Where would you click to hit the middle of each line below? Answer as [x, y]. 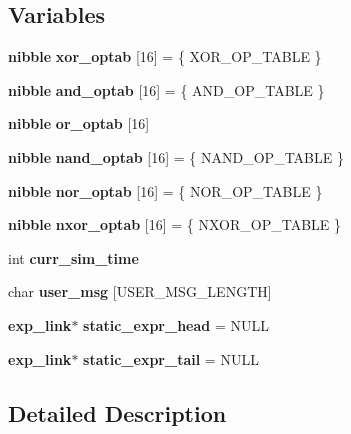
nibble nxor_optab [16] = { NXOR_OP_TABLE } [175, 224]
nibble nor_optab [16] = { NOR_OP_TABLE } [165, 190]
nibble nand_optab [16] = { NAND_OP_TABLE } [176, 156]
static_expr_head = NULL [176, 324]
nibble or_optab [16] [79, 123]
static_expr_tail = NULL [171, 358]
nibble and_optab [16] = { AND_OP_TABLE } [166, 89]
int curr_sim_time [73, 257]
